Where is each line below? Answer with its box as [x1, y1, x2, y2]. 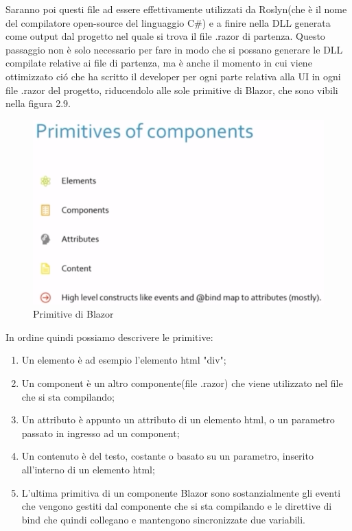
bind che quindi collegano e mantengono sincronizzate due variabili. [21, 512, 305, 526]
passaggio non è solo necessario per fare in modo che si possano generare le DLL [5, 42, 343, 56]
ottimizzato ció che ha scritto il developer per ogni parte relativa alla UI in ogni [5, 69, 341, 83]
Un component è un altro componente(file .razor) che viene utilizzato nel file [21, 375, 343, 390]
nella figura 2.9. [5, 96, 71, 110]
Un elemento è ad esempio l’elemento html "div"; [21, 353, 226, 367]
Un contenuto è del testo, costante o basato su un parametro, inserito [21, 449, 314, 463]
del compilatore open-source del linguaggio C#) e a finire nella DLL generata [5, 15, 331, 29]
